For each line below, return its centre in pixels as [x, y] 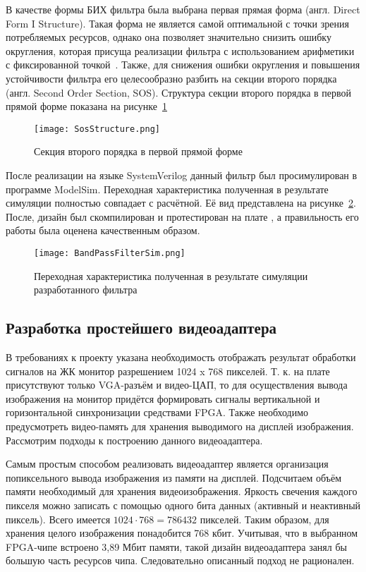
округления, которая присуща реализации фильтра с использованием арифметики [180, 50]
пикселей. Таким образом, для [264, 519]
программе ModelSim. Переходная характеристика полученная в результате [167, 189]
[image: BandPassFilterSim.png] [110, 253]
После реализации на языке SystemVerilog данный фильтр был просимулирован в [182, 175]
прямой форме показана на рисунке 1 [86, 106]
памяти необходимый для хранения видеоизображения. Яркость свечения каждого [182, 491]
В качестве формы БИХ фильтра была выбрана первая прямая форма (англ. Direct [183, 9]
